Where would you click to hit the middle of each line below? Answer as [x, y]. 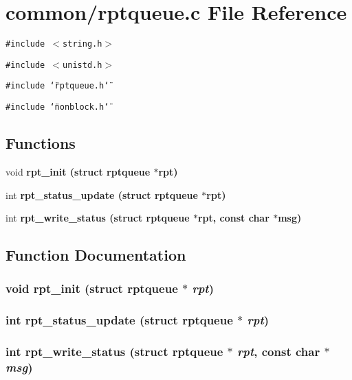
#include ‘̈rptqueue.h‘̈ [57, 86]
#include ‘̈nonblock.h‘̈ [57, 107]
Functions [41, 143]
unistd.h [82, 65]
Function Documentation [96, 255]
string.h [82, 44]
